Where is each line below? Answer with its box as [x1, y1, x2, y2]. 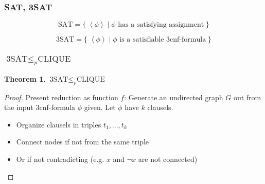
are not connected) [138, 153, 198, 164]
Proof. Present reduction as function [4, 91, 118, 102]
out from [233, 91, 261, 102]
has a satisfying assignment [118, 21, 204, 29]
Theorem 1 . [4, 73, 46, 84]
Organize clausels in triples [16, 119, 101, 130]
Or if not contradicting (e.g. [16, 153, 104, 164]
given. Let [84, 102, 116, 113]
